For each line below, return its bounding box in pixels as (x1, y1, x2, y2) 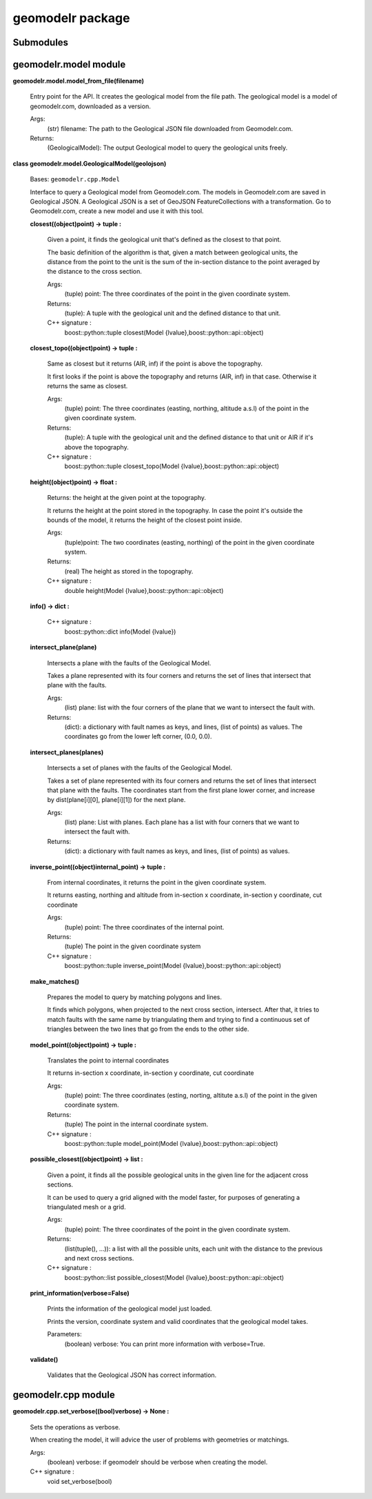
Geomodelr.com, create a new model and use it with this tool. (30, 207, 204, 215)
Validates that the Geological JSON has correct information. (47, 1371, 217, 1379)
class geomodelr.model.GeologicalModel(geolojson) (12, 159, 167, 168)
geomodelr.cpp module (12, 1389, 115, 1401)
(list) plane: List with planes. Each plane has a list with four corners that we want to (64, 818, 300, 827)
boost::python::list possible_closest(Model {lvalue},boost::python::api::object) (64, 1273, 285, 1282)
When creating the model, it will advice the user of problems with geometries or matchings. (30, 1436, 289, 1444)
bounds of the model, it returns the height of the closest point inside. (47, 516, 242, 524)
